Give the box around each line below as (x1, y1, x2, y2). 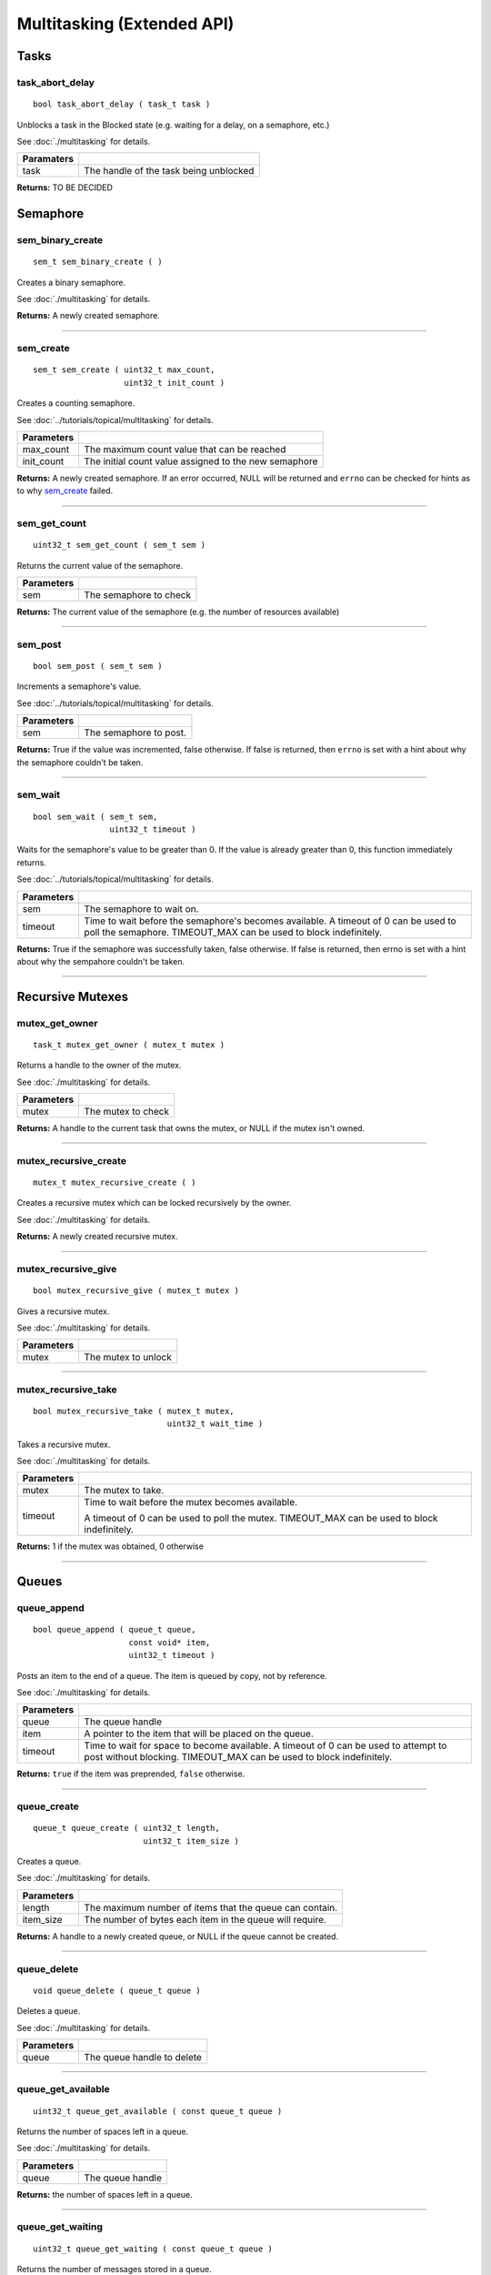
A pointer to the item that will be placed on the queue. (84, 1727, 314, 1740)
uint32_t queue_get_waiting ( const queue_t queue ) (33, 2243, 273, 2254)
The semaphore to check (84, 589, 191, 602)
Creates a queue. (16, 1856, 82, 1867)
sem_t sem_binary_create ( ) (33, 257, 163, 268)
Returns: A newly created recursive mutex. (16, 1231, 178, 1242)
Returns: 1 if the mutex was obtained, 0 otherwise (16, 1541, 205, 1552)
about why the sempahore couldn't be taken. (16, 955, 185, 966)
